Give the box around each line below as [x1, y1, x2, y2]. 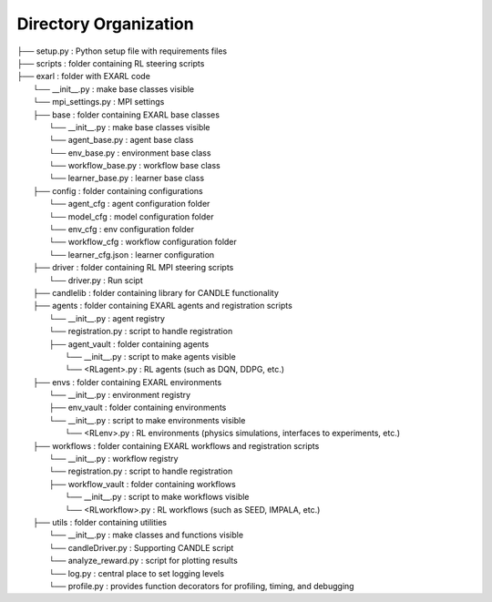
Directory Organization [16, 14, 195, 34]
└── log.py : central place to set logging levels [48, 567, 225, 578]
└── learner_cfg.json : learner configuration [48, 249, 215, 260]
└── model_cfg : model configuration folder [48, 210, 214, 222]
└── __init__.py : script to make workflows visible [65, 492, 250, 503]
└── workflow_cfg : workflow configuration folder [48, 237, 237, 248]
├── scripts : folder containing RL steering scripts [16, 57, 205, 68]
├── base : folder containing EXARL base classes [33, 109, 220, 120]
